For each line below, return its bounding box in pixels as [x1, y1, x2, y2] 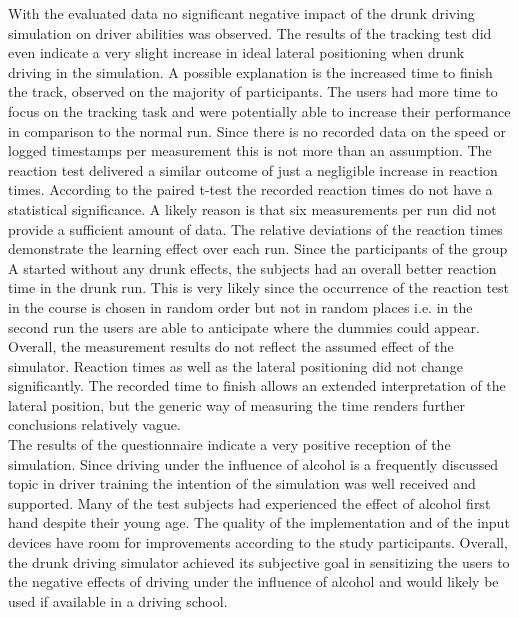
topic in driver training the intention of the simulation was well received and [8, 473, 476, 494]
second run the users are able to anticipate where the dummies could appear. [8, 316, 480, 337]
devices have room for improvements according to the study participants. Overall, [8, 532, 508, 553]
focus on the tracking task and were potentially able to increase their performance [8, 100, 511, 121]
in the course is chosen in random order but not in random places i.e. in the [8, 296, 473, 317]
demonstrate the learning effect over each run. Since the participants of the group [8, 238, 508, 259]
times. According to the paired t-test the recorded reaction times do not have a [8, 179, 493, 200]
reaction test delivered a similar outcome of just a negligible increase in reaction [8, 159, 498, 180]
